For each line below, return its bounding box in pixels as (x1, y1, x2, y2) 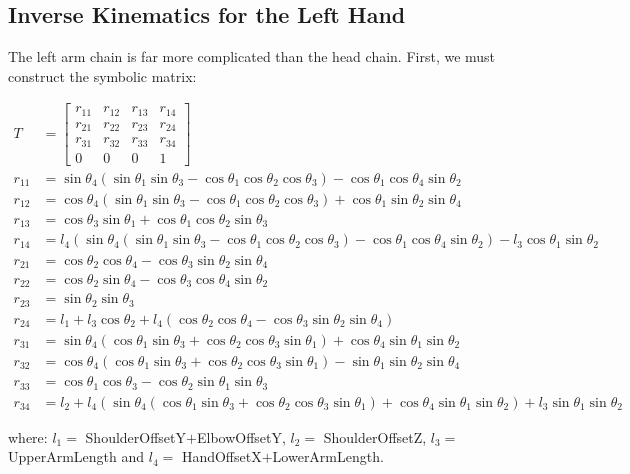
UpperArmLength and (8, 446, 145, 467)
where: (8, 426, 48, 447)
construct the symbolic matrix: (8, 65, 197, 86)
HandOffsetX (181, 446, 262, 467)
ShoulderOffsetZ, (323, 426, 427, 447)
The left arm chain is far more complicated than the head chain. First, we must (8, 46, 496, 67)
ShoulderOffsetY (85, 426, 187, 447)
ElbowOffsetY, (196, 426, 286, 447)
